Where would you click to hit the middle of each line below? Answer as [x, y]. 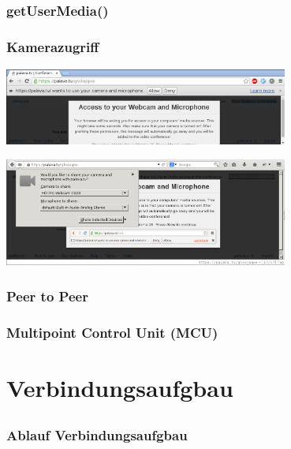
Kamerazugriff [53, 47]
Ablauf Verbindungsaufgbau [97, 435]
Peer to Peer [47, 296]
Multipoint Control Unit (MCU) [112, 332]
